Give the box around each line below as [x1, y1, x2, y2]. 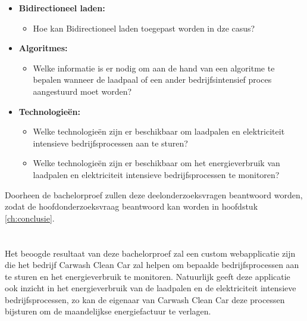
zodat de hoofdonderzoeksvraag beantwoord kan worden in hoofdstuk [5, 200, 258, 213]
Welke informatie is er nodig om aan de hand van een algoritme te [33, 61, 275, 74]
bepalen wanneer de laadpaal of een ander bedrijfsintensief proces [33, 73, 272, 86]
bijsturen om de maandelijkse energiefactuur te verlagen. [5, 305, 211, 317]
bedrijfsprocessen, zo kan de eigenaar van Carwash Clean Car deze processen [5, 293, 285, 306]
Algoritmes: [18, 42, 68, 54]
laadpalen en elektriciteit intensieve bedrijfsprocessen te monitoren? [33, 168, 280, 180]
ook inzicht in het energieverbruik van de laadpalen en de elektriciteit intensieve [5, 282, 296, 294]
